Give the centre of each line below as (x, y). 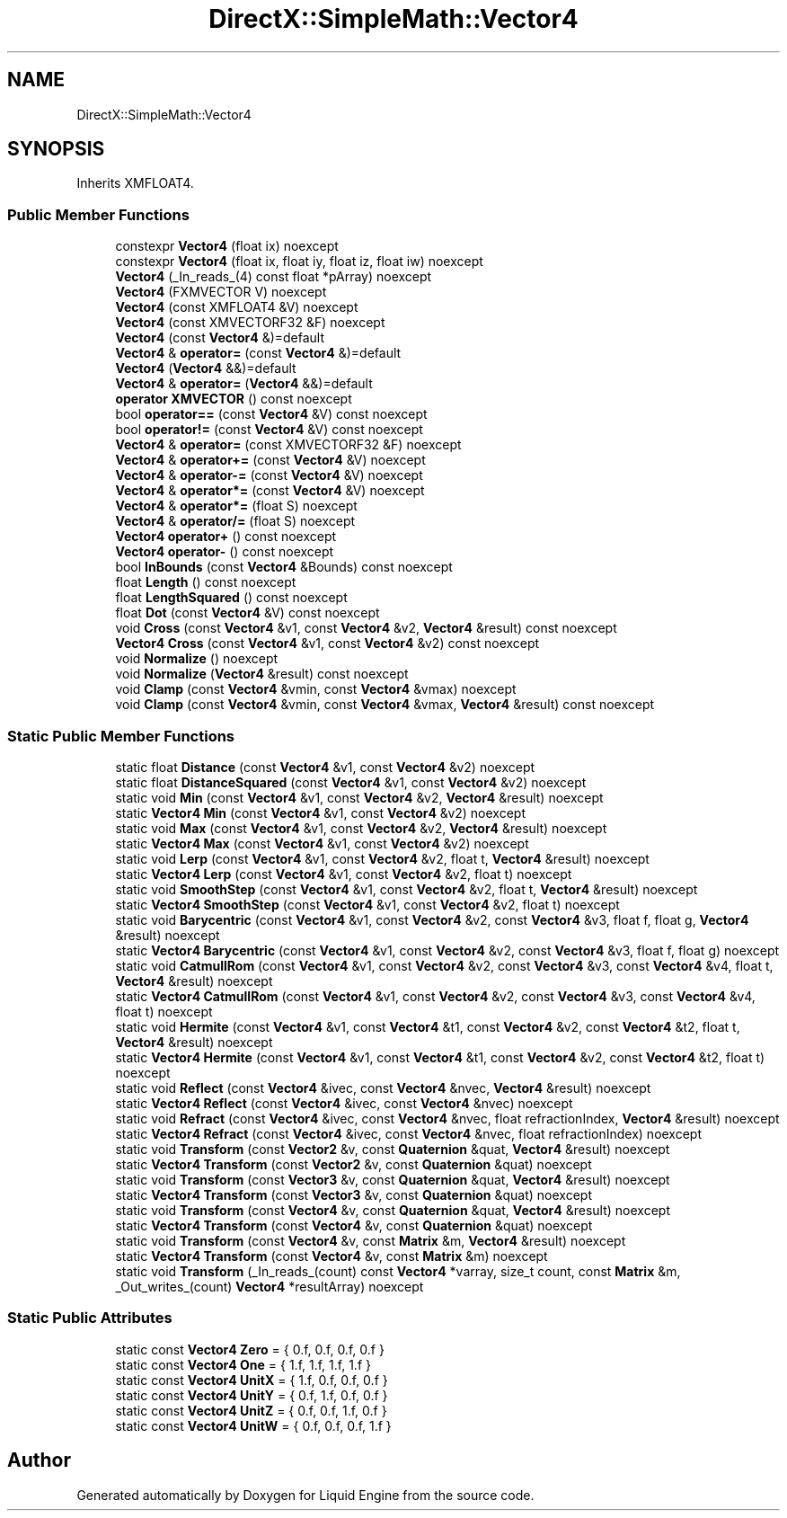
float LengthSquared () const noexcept (231, 598)
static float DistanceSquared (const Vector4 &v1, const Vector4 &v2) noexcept (351, 782)
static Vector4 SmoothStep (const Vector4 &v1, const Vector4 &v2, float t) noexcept (367, 904)
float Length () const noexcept (206, 582)
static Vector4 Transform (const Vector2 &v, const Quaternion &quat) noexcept (354, 1164)
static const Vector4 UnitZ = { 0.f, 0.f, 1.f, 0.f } (251, 1410)
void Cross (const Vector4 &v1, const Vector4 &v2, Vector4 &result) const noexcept (366, 628)
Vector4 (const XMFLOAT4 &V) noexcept (237, 307)
